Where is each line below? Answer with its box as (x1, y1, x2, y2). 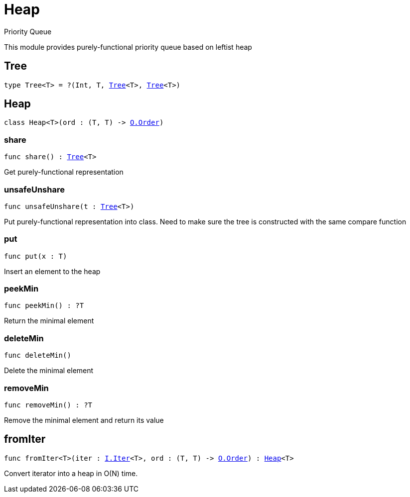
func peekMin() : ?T (4, 301, 84, 310)
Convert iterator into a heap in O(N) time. (4, 469, 138, 478)
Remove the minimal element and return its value (4, 415, 164, 424)
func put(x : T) (4, 252, 67, 260)
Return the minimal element (4, 316, 94, 325)
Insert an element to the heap (4, 267, 101, 276)
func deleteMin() (4, 351, 71, 360)
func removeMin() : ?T (4, 400, 93, 409)
